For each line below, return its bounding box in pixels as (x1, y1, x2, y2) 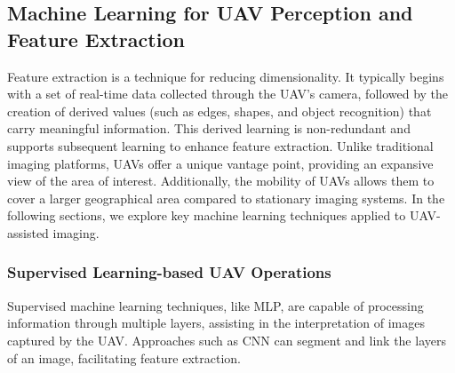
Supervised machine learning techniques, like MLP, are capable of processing (7, 296, 424, 314)
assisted (7, 223, 49, 242)
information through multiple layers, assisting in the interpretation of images (7, 313, 426, 332)
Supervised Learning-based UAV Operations (7, 261, 331, 283)
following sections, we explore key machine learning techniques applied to (7, 206, 406, 225)
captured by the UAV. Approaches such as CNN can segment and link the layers (7, 330, 446, 349)
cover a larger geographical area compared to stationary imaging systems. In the (7, 188, 445, 207)
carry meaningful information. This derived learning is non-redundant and (7, 119, 411, 138)
